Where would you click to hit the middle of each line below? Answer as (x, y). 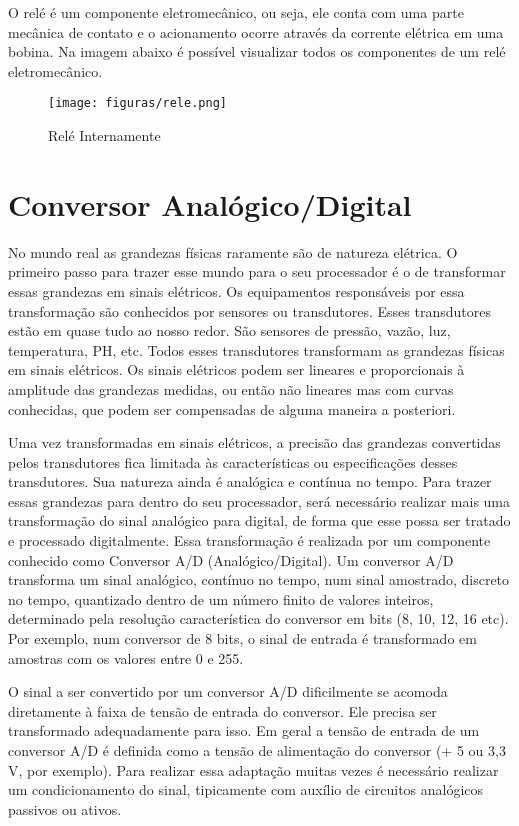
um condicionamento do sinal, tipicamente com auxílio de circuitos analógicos (246, 789)
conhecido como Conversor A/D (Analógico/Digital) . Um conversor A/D (231, 559)
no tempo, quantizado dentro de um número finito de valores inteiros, (221, 598)
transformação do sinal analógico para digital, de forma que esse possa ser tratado (259, 520)
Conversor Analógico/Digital (210, 203)
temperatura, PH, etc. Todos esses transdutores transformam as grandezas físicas (256, 349)
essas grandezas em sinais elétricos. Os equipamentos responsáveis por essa (236, 290)
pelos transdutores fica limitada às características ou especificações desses (233, 461)
